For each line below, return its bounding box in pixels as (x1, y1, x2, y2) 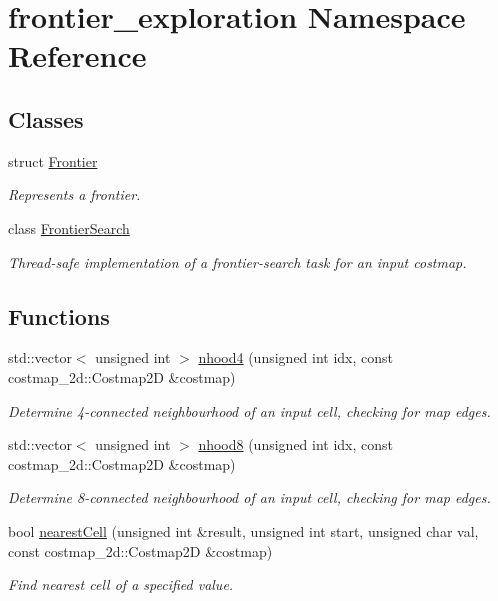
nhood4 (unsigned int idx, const (198, 347, 394, 368)
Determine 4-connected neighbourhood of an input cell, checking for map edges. (8, 400, 491, 421)
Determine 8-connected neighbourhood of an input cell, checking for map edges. (8, 487, 491, 508)
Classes (8, 103, 84, 134)
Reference (8, 35, 147, 76)
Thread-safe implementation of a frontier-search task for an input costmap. (8, 251, 467, 272)
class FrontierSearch (8, 217, 130, 238)
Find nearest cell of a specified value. (8, 574, 234, 595)
